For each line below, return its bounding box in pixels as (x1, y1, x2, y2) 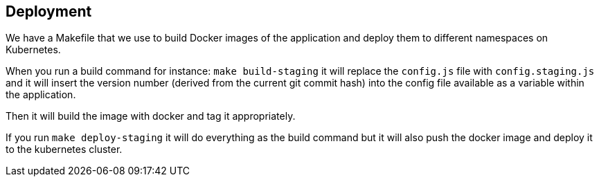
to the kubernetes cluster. (6, 143, 123, 156)
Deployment (6, 3, 92, 20)
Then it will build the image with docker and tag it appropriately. (6, 110, 296, 122)
